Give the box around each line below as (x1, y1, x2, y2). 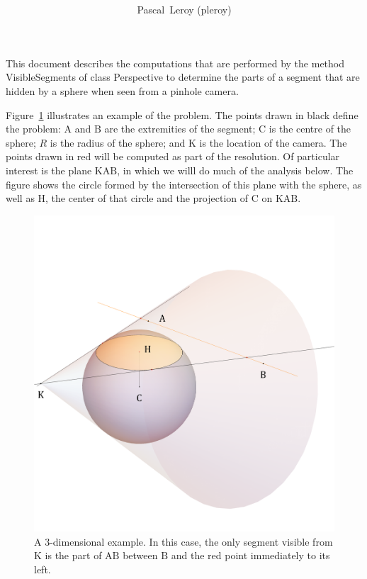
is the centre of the (269, 121, 351, 136)
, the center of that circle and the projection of (45, 191, 249, 206)
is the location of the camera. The (199, 135, 347, 150)
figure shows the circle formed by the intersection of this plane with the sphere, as (6, 176, 362, 191)
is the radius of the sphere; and (50, 135, 186, 150)
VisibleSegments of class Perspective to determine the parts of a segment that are (6, 69, 360, 84)
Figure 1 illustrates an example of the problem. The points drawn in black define (6, 107, 358, 122)
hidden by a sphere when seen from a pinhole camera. (6, 83, 239, 98)
